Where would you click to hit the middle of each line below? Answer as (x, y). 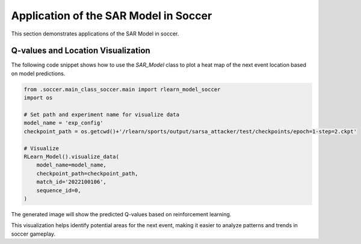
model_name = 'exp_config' (63, 123)
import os (38, 98)
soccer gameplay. (33, 234)
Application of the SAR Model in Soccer (112, 16)
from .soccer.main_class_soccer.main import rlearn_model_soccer (122, 89)
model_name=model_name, (71, 165)
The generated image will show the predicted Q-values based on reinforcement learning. (121, 214)
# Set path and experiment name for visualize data (102, 114)
